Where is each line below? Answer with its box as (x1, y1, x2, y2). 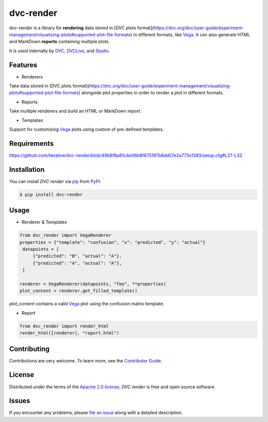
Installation (9, 165, 45, 174)
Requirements (9, 139, 54, 147)
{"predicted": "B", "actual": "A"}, (32, 253, 122, 259)
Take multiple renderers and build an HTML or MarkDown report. (9, 108, 141, 114)
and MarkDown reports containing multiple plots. (9, 39, 110, 45)
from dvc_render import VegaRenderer (19, 232, 112, 238)
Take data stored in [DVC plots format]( (9, 83, 89, 89)
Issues (9, 397, 30, 405)
